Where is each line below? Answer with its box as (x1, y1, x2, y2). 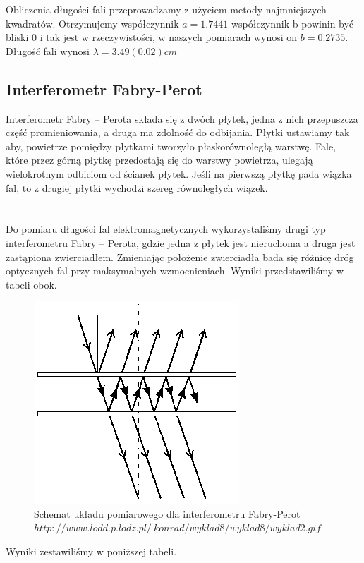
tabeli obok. (6, 277, 57, 291)
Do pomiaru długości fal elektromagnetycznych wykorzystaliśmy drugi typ (6, 222, 326, 236)
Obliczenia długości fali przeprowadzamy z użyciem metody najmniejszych (6, 2, 327, 16)
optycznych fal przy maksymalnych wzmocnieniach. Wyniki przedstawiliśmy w (6, 263, 344, 278)
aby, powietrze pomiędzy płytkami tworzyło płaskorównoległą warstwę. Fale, (6, 138, 336, 153)
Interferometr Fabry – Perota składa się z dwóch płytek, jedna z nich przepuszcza (6, 111, 358, 126)
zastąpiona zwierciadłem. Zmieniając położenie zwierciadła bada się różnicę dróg (6, 249, 354, 264)
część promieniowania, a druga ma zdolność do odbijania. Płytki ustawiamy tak (6, 125, 350, 140)
